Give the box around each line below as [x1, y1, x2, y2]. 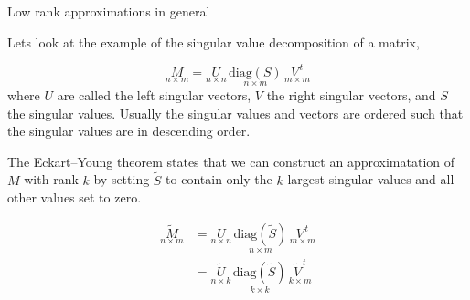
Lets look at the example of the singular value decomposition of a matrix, [7, 32, 420, 51]
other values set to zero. [7, 188, 142, 207]
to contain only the [166, 170, 272, 189]
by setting [93, 170, 150, 189]
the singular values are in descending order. [7, 121, 251, 140]
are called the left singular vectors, [57, 85, 251, 104]
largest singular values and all [287, 170, 454, 189]
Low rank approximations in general [7, 2, 210, 20]
